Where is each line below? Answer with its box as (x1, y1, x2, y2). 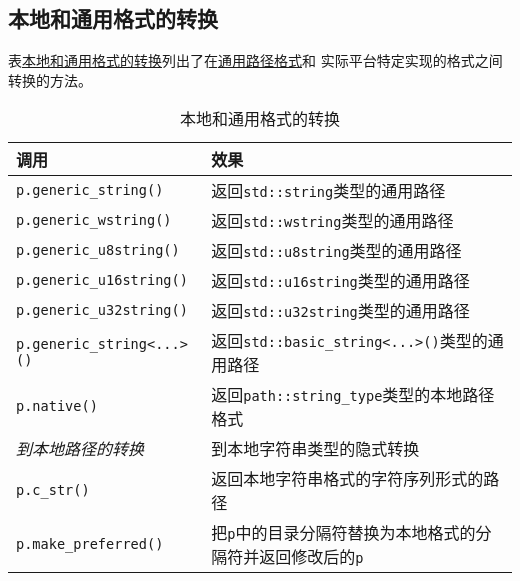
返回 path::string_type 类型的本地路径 (211, 383, 495, 407)
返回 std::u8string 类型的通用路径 (211, 239, 462, 263)
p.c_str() (16, 482, 90, 499)
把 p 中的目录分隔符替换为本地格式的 (211, 521, 476, 545)
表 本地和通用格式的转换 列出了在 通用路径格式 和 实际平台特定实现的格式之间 (8, 50, 503, 71)
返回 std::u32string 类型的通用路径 (211, 299, 470, 323)
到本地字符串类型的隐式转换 (211, 437, 420, 461)
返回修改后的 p (259, 545, 364, 569)
